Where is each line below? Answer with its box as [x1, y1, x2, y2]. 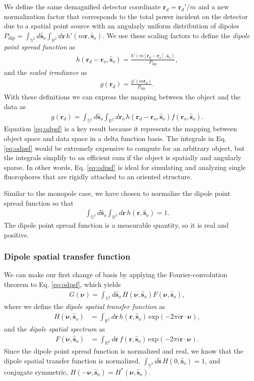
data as [4, 101, 26, 112]
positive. [4, 229, 29, 239]
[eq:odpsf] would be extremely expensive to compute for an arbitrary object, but [4, 143, 245, 153]
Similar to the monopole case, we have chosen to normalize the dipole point [4, 188, 231, 198]
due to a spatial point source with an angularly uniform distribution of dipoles [4, 21, 239, 31]
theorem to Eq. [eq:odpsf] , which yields [4, 279, 121, 289]
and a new [198, 1, 229, 11]
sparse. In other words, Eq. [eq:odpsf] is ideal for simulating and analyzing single [4, 162, 246, 172]
